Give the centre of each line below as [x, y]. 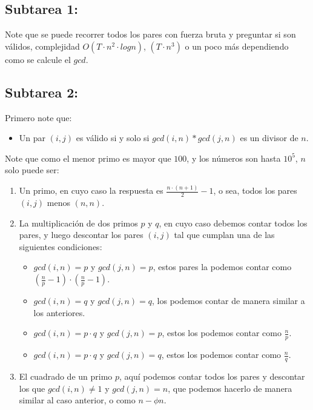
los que [32, 388]
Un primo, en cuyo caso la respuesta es [91, 190]
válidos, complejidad [42, 46]
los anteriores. [59, 312]
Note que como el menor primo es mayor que [88, 158]
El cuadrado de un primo [66, 376]
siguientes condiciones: [61, 246]
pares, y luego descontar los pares [81, 235]
